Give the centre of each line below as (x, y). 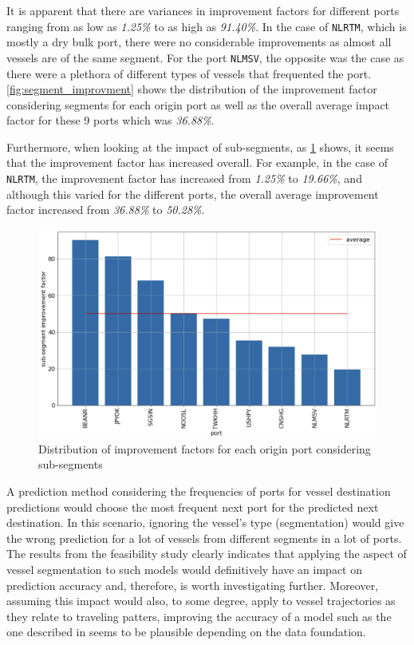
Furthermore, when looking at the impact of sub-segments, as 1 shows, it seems (200, 146)
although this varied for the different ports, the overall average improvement (193, 194)
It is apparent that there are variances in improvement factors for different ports (203, 10)
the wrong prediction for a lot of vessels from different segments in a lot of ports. (204, 538)
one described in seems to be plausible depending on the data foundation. (186, 632)
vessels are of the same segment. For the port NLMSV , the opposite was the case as (205, 57)
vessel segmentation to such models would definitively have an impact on (185, 569)
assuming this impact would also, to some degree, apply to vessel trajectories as (201, 601)
